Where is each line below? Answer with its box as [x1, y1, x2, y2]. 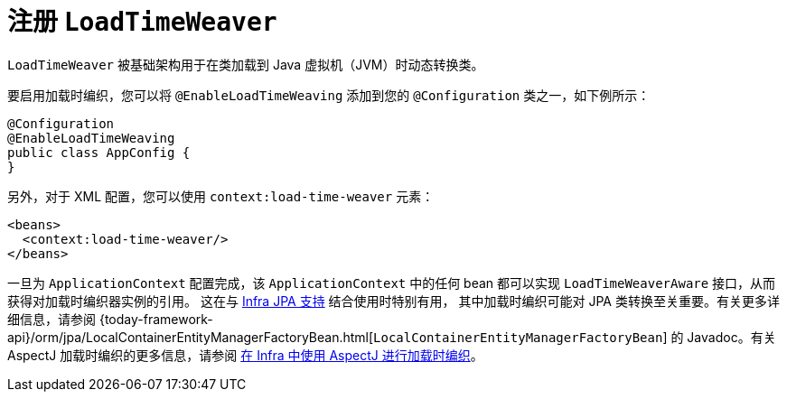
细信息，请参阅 [7, 311, 96, 327]
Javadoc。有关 [687, 329, 776, 345]
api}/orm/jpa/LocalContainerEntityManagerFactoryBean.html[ [7, 329, 374, 345]
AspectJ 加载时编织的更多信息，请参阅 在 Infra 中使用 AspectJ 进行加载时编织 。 [7, 347, 483, 363]
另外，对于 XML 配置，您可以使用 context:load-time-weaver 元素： [7, 188, 435, 204]
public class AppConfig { [7, 144, 191, 160]
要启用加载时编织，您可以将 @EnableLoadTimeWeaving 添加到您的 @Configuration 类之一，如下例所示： [7, 87, 651, 103]
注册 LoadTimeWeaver [7, 6, 277, 37]
